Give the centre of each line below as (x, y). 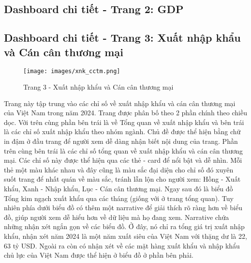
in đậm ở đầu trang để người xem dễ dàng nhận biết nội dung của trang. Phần (121, 141)
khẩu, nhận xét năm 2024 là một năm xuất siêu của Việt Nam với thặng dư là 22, (125, 236)
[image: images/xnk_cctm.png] (72, 71)
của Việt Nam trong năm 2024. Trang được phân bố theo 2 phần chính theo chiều (125, 113)
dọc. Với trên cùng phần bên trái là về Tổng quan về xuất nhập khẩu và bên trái (124, 122)
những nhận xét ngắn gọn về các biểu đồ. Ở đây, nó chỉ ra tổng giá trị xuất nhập (124, 226)
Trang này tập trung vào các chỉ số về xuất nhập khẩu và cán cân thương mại (120, 103)
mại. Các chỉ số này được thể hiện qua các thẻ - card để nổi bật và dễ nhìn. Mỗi (123, 160)
